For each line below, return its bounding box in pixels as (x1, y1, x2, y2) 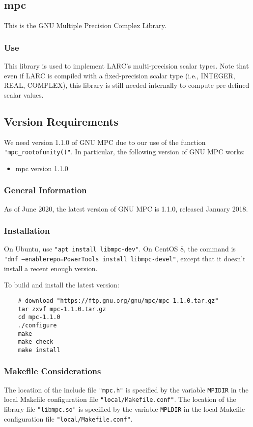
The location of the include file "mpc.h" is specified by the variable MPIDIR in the (4, 384, 249, 394)
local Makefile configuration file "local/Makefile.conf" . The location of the (4, 394, 236, 404)
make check (18, 338, 54, 346)
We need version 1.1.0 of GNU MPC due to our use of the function (4, 137, 206, 147)
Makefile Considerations (4, 365, 101, 377)
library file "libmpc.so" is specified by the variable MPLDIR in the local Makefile (4, 404, 245, 414)
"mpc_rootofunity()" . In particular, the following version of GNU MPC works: (4, 146, 245, 157)
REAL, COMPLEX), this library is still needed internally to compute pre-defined (4, 80, 250, 90)
